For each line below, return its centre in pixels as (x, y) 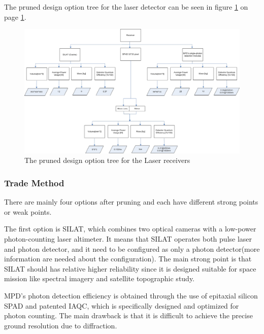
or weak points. (28, 211)
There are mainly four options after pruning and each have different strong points (131, 202)
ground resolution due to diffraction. (61, 325)
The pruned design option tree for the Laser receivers (107, 160)
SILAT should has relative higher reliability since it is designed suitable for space (130, 268)
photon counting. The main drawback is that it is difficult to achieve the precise (128, 315)
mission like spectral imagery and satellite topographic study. (100, 278)
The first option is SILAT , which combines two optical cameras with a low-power (130, 229)
